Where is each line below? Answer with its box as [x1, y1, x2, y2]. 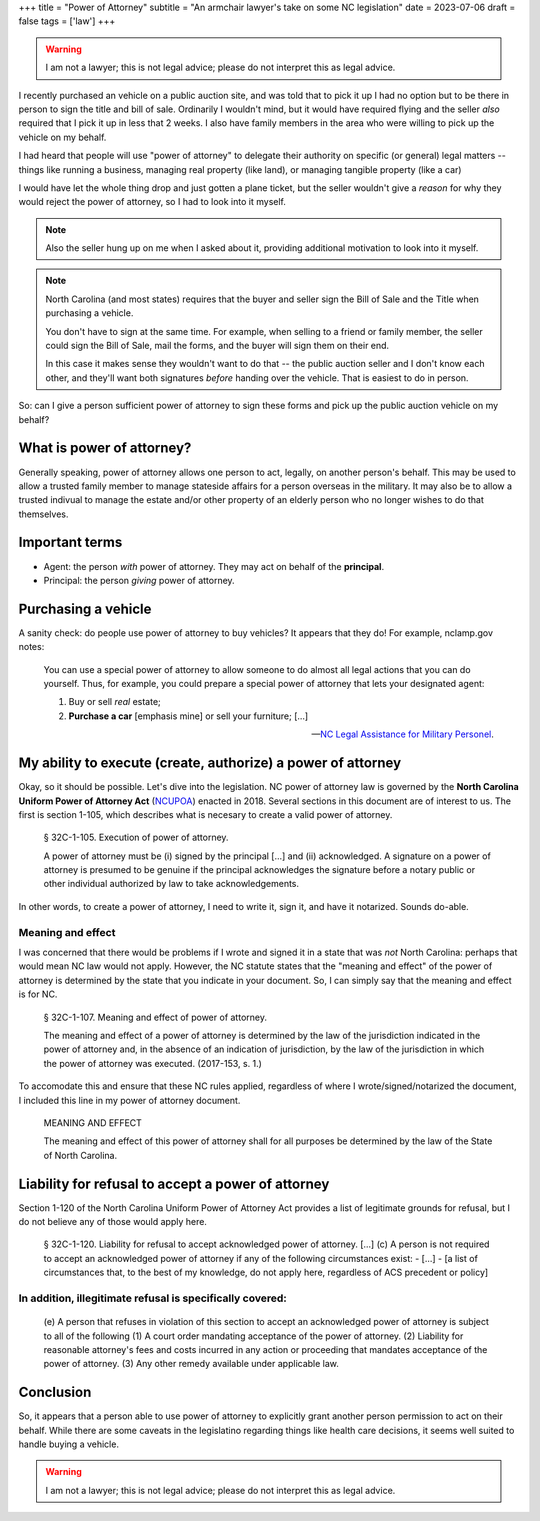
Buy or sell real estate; [68, 696, 162, 708]
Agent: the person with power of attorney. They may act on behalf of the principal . [43, 560, 385, 572]
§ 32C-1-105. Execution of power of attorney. [43, 831, 229, 844]
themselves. [18, 508, 69, 520]
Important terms [18, 534, 123, 551]
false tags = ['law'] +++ [18, 15, 116, 27]
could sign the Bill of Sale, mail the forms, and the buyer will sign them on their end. [45, 340, 390, 352]
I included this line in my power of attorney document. [18, 1094, 241, 1106]
